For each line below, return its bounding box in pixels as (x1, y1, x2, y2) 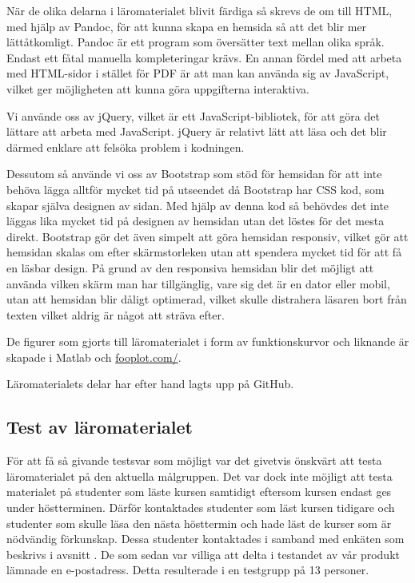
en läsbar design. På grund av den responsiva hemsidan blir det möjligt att (6, 259, 374, 276)
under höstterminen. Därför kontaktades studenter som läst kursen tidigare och (6, 499, 395, 516)
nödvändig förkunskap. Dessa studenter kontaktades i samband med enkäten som (6, 530, 405, 547)
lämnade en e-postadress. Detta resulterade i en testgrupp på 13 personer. (6, 561, 369, 578)
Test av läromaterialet (6, 414, 193, 439)
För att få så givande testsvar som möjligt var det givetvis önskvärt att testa (6, 452, 382, 469)
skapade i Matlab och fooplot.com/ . (6, 348, 182, 365)
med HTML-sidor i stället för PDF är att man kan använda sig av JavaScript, (6, 65, 389, 81)
